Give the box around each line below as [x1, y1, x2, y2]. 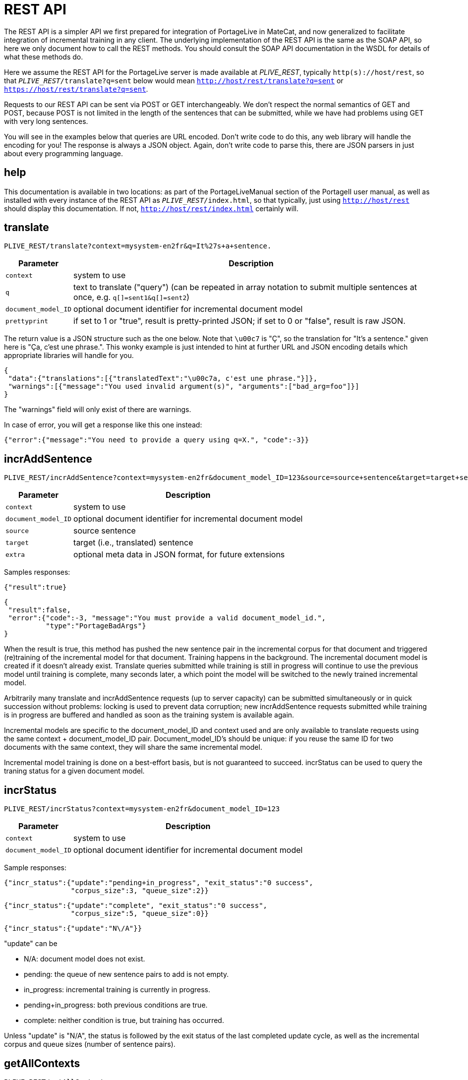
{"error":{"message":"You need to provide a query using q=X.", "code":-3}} [4, 436, 309, 444]
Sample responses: [4, 863, 66, 872]
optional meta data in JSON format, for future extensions [73, 549, 285, 560]
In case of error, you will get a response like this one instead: [4, 420, 202, 429]
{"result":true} [4, 583, 67, 592]
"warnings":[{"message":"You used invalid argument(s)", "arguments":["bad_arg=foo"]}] [8, 382, 359, 391]
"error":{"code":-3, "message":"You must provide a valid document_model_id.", [8, 614, 326, 622]
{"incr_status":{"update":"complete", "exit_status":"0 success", [4, 901, 268, 910]
